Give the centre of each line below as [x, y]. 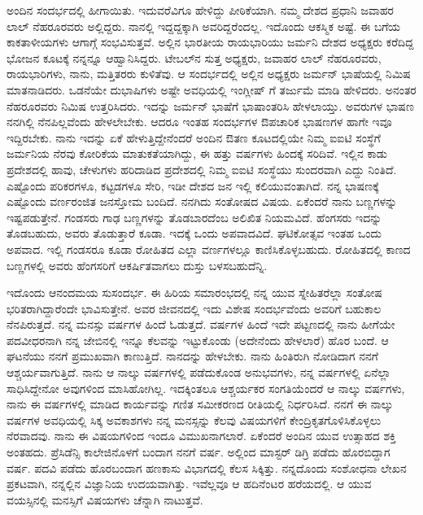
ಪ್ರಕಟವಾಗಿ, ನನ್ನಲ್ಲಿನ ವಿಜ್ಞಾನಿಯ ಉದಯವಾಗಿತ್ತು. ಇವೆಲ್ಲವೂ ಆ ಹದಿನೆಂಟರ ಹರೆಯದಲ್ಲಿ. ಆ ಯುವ [189, 484]
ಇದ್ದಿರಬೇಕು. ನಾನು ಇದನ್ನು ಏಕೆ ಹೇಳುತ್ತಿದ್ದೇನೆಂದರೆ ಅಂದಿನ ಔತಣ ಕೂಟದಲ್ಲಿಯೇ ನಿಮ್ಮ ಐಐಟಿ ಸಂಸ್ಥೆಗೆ [194, 137]
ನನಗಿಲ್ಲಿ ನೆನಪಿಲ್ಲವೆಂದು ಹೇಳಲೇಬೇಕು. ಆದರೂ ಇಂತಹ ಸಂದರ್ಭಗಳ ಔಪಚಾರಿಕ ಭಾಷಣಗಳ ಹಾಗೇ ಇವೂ [199, 122]
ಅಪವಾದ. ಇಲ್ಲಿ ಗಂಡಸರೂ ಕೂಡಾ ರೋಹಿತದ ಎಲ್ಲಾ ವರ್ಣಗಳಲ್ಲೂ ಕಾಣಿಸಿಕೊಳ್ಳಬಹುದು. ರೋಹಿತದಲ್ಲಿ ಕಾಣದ [209, 249]
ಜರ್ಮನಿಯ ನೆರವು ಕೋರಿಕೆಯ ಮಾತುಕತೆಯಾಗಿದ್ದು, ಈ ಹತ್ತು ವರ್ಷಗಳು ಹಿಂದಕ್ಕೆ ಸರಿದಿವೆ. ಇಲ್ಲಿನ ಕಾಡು [197, 153]
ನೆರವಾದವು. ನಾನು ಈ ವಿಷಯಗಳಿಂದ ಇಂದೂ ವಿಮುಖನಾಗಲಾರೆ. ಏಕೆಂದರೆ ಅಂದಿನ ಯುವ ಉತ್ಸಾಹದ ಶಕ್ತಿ [201, 436]
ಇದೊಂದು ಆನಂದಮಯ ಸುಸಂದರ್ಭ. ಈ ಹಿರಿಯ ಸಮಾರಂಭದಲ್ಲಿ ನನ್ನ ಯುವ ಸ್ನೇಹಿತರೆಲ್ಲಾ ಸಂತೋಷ [194, 292]
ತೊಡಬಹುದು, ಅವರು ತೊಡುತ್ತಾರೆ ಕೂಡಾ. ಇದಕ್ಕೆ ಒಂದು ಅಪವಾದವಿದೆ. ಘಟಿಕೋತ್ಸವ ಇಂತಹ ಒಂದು [194, 233]
